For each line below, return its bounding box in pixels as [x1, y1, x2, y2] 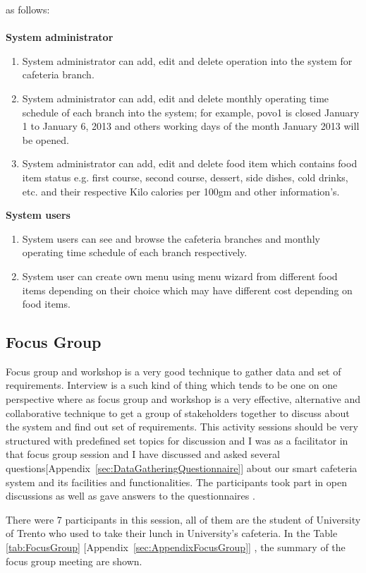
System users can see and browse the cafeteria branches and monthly [22, 231, 320, 246]
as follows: [6, 2, 50, 16]
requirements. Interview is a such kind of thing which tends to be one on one [6, 378, 338, 392]
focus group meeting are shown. [6, 553, 142, 568]
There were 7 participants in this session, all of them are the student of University [6, 512, 361, 526]
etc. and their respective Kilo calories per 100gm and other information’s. [22, 183, 340, 198]
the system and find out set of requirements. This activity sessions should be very [6, 419, 358, 434]
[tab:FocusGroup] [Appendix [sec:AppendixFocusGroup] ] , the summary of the [6, 540, 346, 555]
